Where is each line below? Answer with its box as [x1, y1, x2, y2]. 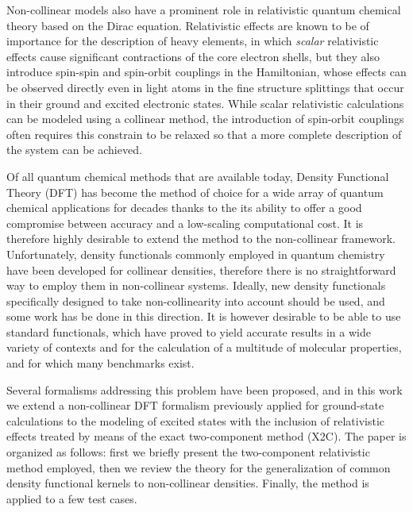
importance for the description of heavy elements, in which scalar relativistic [6, 33, 379, 49]
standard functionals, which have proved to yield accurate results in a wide [6, 323, 371, 340]
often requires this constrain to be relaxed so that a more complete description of [6, 125, 402, 142]
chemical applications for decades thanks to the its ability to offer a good [6, 199, 362, 216]
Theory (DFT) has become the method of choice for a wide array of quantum [6, 183, 384, 200]
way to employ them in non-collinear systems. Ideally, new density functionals [6, 277, 386, 294]
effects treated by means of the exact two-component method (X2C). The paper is [6, 428, 407, 445]
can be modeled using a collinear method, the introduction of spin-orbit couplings [6, 110, 404, 127]
